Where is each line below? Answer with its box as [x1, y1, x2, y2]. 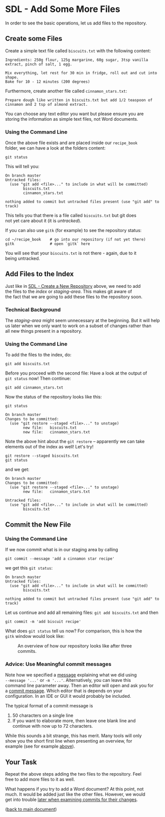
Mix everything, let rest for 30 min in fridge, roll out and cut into [5, 70, 157, 75]
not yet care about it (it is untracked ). [5, 218, 81, 224]
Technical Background [5, 306, 61, 313]
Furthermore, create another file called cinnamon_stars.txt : [5, 88, 127, 94]
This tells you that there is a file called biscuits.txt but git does [5, 212, 137, 218]
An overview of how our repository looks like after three [17, 643, 132, 649]
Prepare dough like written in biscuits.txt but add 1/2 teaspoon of [5, 97, 153, 103]
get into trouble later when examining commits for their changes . [5, 797, 138, 803]
